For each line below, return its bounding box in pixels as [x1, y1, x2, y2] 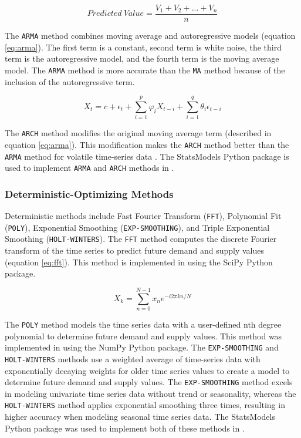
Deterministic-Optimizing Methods [5, 186, 174, 201]
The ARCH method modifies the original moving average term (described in [5, 127, 272, 139]
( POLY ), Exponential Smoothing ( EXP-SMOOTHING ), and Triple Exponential [5, 221, 270, 233]
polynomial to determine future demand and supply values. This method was [5, 329, 282, 342]
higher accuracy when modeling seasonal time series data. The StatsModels [5, 410, 275, 423]
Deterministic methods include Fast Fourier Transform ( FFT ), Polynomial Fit [5, 210, 282, 222]
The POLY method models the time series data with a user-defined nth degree [5, 318, 282, 330]
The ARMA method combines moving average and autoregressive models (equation [5, 29, 296, 42]
